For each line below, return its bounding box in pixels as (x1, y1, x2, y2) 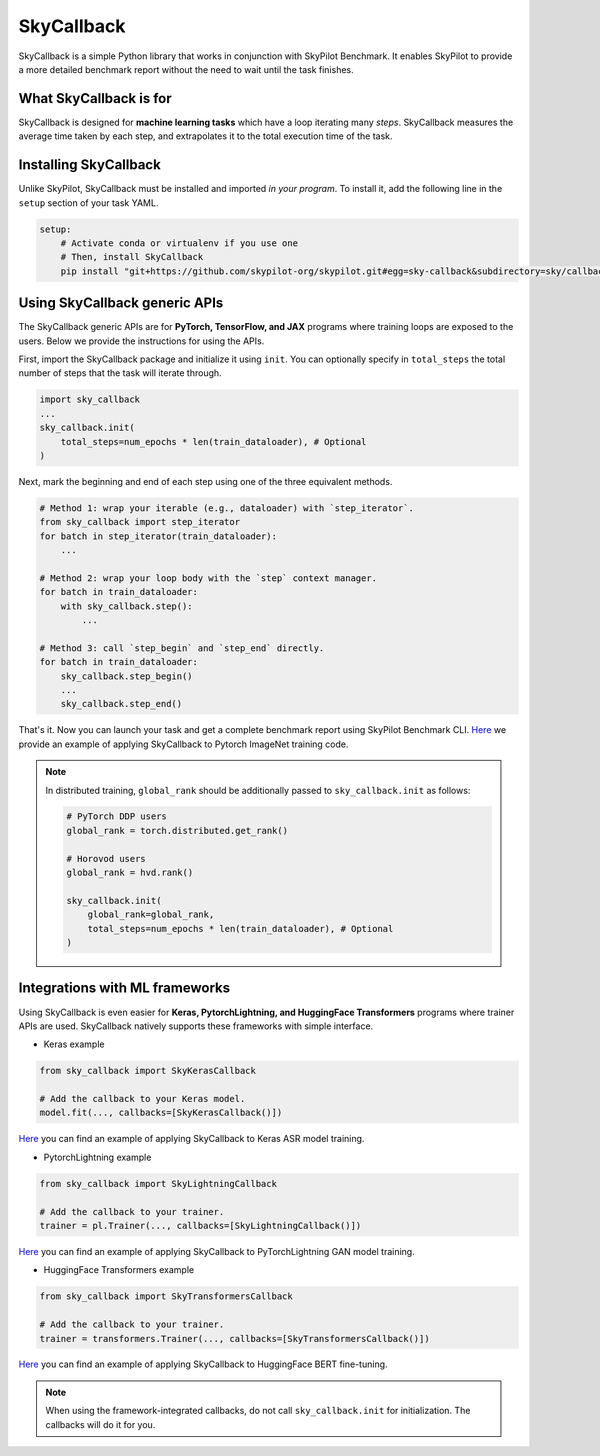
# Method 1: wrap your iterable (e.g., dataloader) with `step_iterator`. (39, 502, 415, 514)
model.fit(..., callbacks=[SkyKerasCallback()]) (39, 1107, 283, 1119)
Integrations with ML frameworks (18, 980, 230, 997)
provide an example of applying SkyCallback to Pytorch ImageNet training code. (18, 738, 349, 750)
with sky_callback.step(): (60, 600, 194, 612)
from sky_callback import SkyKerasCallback (39, 1065, 257, 1077)
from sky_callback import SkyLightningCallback (39, 1178, 277, 1189)
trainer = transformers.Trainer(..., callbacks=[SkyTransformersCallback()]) (39, 1333, 430, 1344)
